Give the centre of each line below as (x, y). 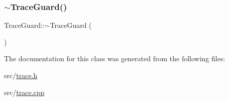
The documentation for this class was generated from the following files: (115, 58)
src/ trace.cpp (24, 92)
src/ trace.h (21, 75)
